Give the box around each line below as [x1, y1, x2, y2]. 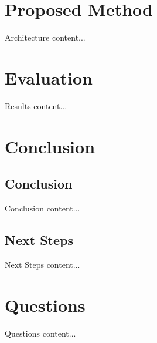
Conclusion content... [5, 202, 80, 214]
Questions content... [5, 327, 76, 339]
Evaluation [5, 65, 93, 89]
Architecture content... [5, 31, 86, 43]
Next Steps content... [5, 258, 80, 270]
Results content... [5, 99, 67, 112]
